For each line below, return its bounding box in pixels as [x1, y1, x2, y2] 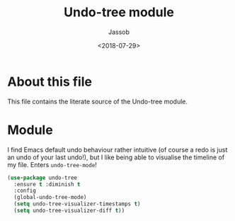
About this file [7, 74, 92, 89]
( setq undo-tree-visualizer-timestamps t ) [13, 200, 141, 208]
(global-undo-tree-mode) [13, 194, 87, 201]
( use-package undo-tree [7, 174, 78, 181]
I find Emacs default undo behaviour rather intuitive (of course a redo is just [7, 145, 228, 154]
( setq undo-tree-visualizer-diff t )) [13, 207, 125, 214]
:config [13, 187, 37, 195]
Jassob [108, 28, 130, 36]
